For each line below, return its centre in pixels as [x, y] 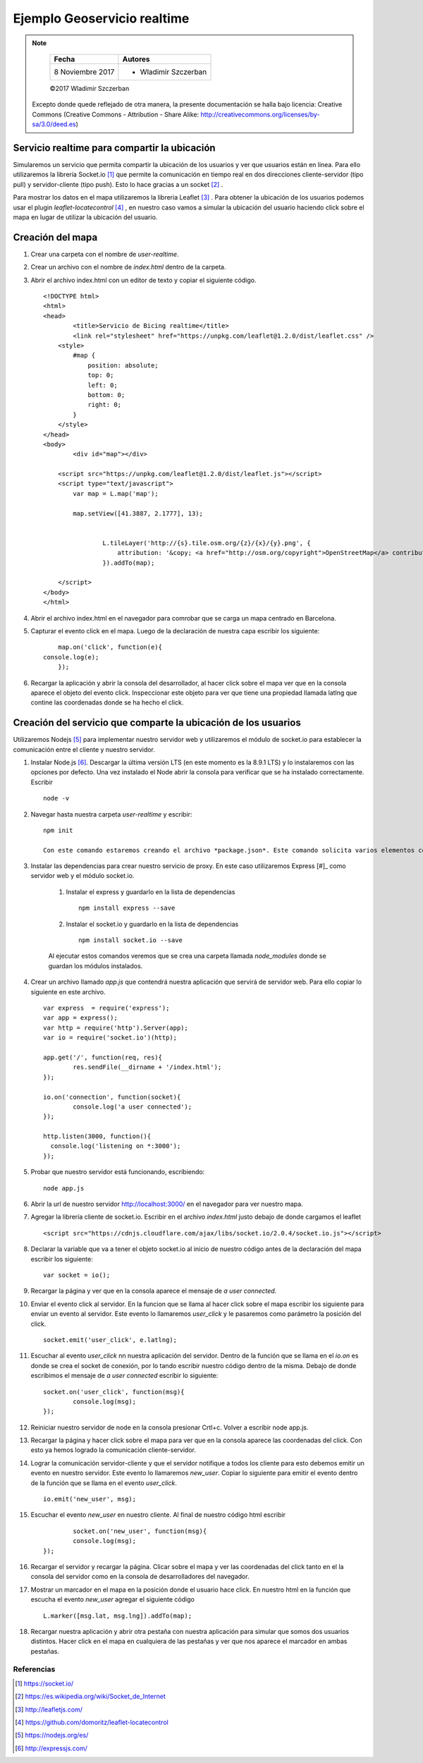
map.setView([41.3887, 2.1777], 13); [138, 513]
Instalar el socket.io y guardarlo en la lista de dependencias [152, 924]
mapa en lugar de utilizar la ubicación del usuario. [85, 217]
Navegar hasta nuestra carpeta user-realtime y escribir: [111, 814]
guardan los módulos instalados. [96, 965]
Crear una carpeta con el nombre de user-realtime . [105, 254]
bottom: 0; [106, 395]
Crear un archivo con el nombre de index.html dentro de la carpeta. [128, 267]
